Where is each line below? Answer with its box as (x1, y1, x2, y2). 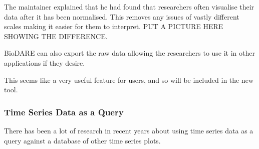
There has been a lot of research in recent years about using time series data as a (4, 125, 253, 135)
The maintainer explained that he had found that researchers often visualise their (4, 2, 254, 12)
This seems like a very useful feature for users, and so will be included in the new (4, 74, 254, 85)
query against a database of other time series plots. (4, 135, 161, 145)
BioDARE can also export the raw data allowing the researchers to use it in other (4, 48, 255, 58)
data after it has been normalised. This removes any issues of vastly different (4, 11, 239, 22)
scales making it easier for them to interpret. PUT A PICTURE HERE (4, 21, 223, 32)
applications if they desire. (4, 57, 85, 68)
